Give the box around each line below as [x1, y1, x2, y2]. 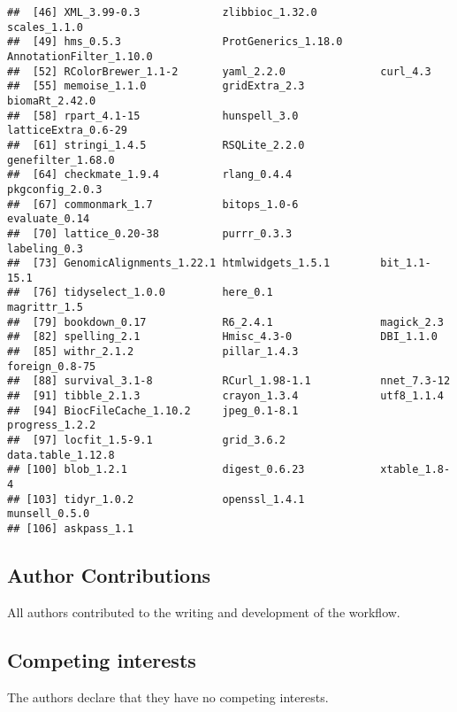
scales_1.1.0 [7, 20, 83, 34]
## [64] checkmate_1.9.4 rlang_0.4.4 [7, 168, 293, 182]
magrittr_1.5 [7, 301, 83, 314]
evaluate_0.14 [7, 213, 90, 226]
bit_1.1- [380, 257, 431, 270]
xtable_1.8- [380, 463, 451, 476]
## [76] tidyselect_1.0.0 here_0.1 [7, 286, 273, 299]
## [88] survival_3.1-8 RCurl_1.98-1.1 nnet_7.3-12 [7, 375, 451, 388]
